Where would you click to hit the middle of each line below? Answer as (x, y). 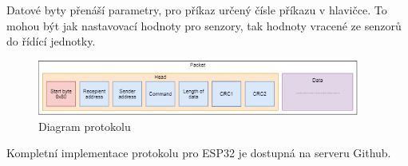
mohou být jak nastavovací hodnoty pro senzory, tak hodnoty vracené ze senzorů (204, 25)
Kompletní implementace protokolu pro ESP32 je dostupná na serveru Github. (199, 153)
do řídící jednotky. (51, 41)
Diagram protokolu (85, 126)
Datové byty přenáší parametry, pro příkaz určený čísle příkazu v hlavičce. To (197, 10)
